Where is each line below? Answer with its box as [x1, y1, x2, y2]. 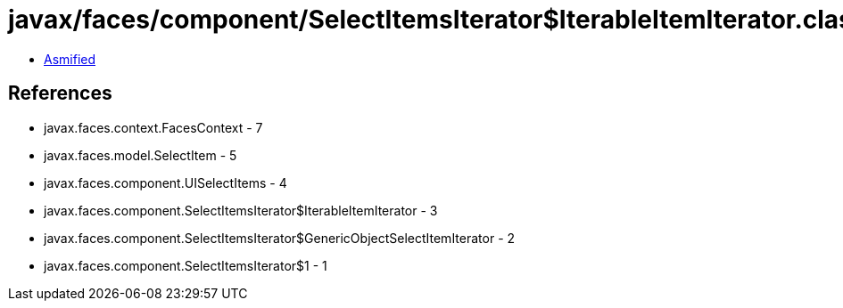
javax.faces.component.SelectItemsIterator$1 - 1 [44, 257, 327, 273]
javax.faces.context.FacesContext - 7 [44, 119, 263, 135]
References [8, 82, 112, 105]
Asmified [44, 51, 96, 67]
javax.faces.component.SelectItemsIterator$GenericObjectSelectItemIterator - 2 [44, 230, 516, 246]
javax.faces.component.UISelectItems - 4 [44, 174, 287, 190]
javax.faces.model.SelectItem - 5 [44, 147, 237, 163]
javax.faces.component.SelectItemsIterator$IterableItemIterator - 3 [44, 202, 438, 218]
